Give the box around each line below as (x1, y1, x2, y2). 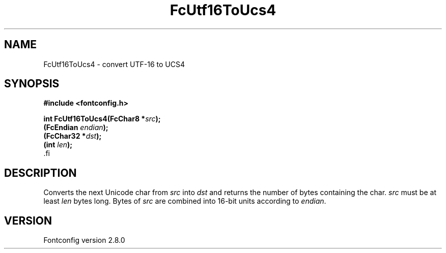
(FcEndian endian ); (43, 123, 108, 132)
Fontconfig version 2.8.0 (43, 236, 125, 245)
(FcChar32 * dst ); (43, 132, 102, 141)
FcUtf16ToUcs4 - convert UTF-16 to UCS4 (43, 59, 185, 69)
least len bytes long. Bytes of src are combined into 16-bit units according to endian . (43, 197, 326, 206)
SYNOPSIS (4, 77, 60, 90)
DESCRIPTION (4, 166, 77, 179)
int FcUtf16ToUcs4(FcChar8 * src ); (43, 114, 161, 123)
